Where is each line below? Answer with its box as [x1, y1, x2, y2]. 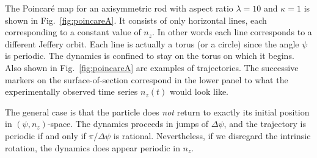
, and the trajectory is [224, 117, 306, 130]
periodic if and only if [5, 129, 86, 142]
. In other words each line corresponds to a [152, 26, 312, 38]
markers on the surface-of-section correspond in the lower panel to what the [5, 73, 288, 86]
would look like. [169, 85, 228, 98]
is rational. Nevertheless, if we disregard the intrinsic [113, 129, 311, 142]
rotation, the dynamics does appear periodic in [5, 141, 180, 154]
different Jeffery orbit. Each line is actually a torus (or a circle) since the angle [5, 37, 299, 50]
